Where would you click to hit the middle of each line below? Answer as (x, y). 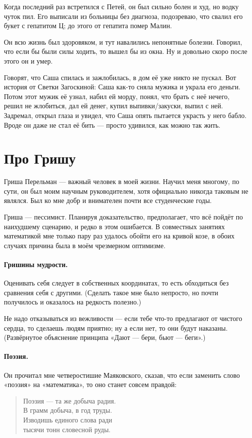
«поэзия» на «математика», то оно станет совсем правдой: (90, 384)
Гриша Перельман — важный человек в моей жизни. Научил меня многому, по (122, 181)
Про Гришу (40, 158)
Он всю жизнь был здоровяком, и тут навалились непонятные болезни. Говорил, (123, 42)
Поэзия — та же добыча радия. (70, 400)
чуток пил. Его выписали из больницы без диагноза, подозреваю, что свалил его (123, 16)
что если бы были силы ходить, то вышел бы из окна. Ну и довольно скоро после (126, 51)
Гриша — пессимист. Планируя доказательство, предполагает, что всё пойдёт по (124, 217)
